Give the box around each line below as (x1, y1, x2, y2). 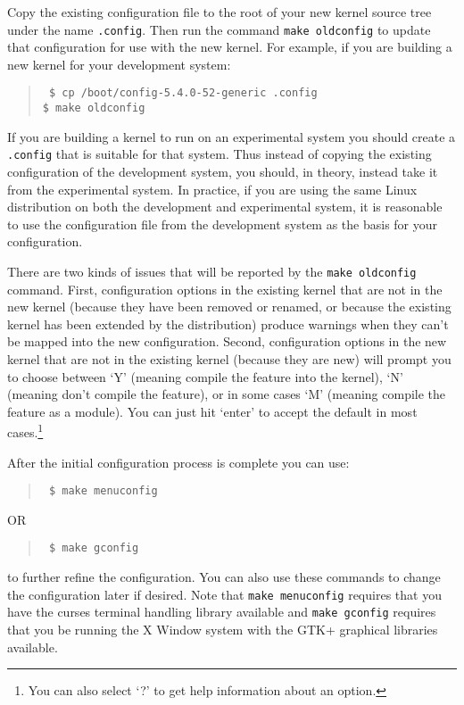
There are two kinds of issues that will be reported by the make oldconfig (7, 261, 417, 280)
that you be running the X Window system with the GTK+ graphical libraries (7, 620, 438, 639)
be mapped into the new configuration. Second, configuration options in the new (7, 332, 447, 351)
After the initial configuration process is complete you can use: (7, 452, 350, 471)
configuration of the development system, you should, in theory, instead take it (7, 162, 438, 180)
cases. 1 (7, 420, 44, 442)
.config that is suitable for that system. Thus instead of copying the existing (7, 145, 432, 163)
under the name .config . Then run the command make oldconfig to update (7, 20, 431, 38)
